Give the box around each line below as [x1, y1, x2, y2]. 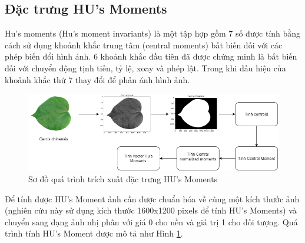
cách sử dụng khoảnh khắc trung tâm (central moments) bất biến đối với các [5, 38, 283, 51]
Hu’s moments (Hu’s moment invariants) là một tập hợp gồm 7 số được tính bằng [5, 27, 301, 40]
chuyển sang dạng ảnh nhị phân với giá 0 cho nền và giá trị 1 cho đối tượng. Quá [5, 215, 298, 228]
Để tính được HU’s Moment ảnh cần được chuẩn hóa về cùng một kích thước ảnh [5, 192, 300, 205]
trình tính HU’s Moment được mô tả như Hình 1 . [5, 227, 183, 239]
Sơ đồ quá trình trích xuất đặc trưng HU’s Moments [28, 172, 218, 185]
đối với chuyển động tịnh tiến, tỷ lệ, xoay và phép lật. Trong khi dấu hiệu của [5, 61, 286, 74]
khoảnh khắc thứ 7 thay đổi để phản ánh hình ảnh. [5, 73, 190, 86]
